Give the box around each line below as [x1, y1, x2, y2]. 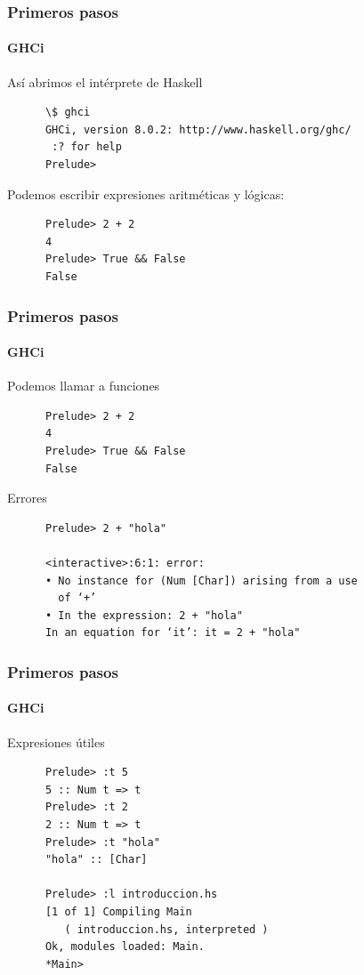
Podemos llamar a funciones [7, 376, 160, 395]
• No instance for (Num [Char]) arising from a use [44, 574, 358, 587]
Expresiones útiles [7, 732, 105, 751]
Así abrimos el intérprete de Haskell [7, 72, 203, 91]
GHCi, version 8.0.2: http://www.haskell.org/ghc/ [44, 123, 352, 136]
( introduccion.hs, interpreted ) [64, 923, 269, 936]
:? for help [52, 141, 122, 154]
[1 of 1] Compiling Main [44, 905, 192, 918]
